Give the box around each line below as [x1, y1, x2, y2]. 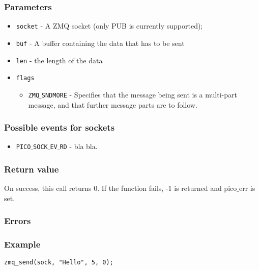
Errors [4, 214, 31, 227]
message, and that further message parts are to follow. [28, 99, 197, 110]
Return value [4, 162, 59, 175]
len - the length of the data [16, 55, 103, 65]
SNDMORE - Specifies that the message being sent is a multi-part [41, 89, 237, 100]
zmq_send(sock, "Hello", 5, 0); [4, 259, 113, 266]
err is [239, 183, 255, 193]
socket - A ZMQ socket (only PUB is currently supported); [16, 20, 203, 31]
